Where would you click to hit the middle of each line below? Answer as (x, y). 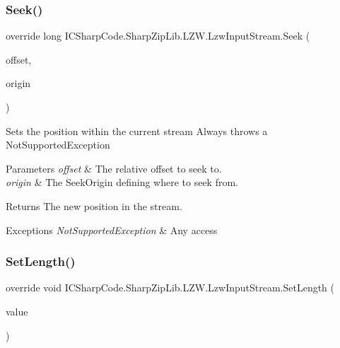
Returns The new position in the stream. (94, 205)
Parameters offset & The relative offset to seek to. (114, 168)
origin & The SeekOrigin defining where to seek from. (122, 182)
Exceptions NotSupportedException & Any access (112, 230)
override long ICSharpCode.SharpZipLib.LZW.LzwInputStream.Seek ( (158, 36)
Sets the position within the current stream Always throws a (137, 130)
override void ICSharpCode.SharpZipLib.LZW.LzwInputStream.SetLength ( (170, 288)
